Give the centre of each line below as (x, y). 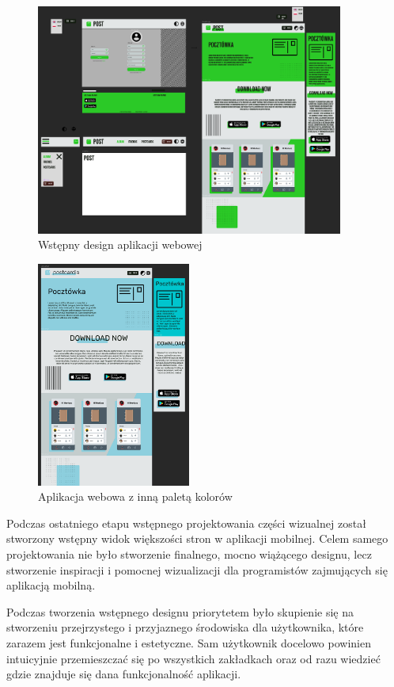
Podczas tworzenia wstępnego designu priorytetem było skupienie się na (180, 611)
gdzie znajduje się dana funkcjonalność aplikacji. (124, 674)
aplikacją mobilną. (51, 585)
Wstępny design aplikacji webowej (120, 244)
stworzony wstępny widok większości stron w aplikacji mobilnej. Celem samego (197, 538)
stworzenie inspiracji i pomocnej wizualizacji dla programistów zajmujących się (197, 569)
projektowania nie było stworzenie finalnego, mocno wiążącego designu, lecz (189, 554)
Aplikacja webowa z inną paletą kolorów (135, 496)
